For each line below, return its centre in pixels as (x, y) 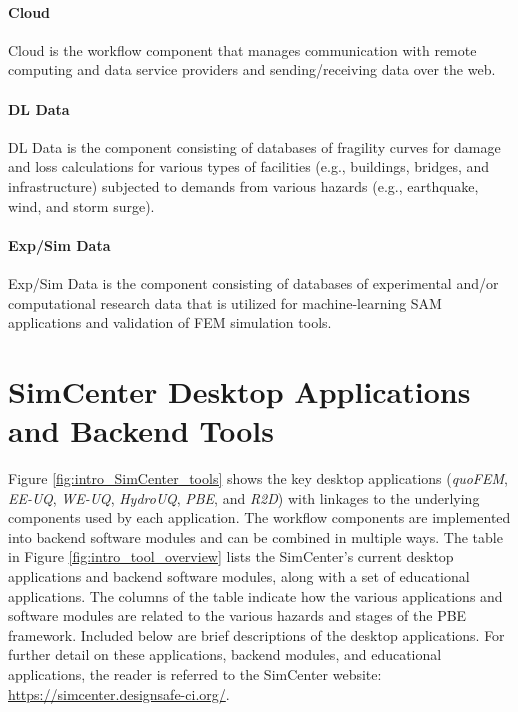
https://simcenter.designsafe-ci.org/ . (119, 693)
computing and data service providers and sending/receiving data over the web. (252, 69)
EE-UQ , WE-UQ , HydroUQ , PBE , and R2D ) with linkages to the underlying (244, 497)
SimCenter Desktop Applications (239, 390)
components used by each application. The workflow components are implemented (259, 517)
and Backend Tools (141, 430)
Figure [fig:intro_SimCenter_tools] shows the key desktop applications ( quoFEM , (258, 478)
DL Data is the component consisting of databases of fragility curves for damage (254, 146)
